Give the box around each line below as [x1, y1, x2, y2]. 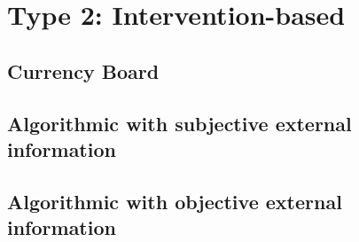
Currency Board [7, 57, 160, 84]
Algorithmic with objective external [7, 187, 342, 215]
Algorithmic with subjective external [7, 109, 352, 137]
